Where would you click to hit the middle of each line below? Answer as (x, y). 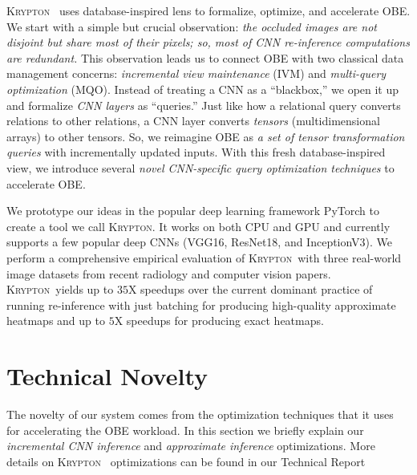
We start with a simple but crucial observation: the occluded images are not (192, 26)
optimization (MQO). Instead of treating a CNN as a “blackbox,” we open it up (203, 89)
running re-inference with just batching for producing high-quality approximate (201, 304)
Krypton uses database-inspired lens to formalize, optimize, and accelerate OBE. (208, 10)
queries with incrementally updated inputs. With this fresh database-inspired (196, 152)
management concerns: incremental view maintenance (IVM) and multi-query (196, 73)
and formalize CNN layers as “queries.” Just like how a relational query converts (204, 105)
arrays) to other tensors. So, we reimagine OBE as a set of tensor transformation (206, 136)
